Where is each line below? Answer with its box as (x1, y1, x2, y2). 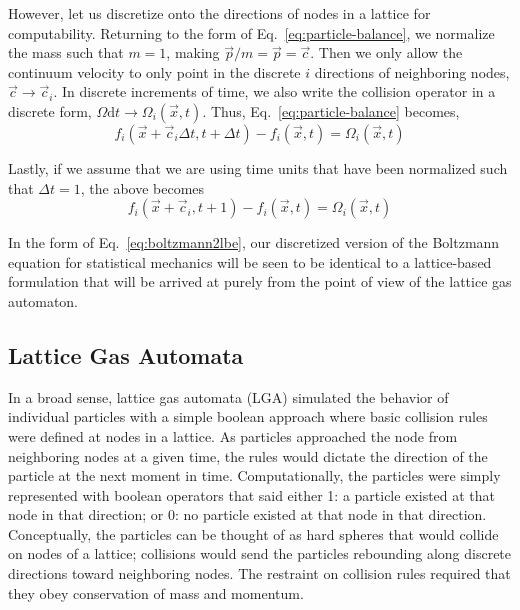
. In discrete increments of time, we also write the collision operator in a (53, 81, 496, 102)
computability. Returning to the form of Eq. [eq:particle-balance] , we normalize (8, 22, 495, 43)
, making (166, 42, 220, 63)
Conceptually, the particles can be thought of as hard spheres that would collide (8, 523, 499, 544)
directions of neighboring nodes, (314, 61, 510, 82)
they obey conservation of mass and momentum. (8, 582, 304, 603)
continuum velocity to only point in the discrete (8, 61, 301, 82)
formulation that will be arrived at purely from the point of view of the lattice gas (8, 271, 512, 292)
